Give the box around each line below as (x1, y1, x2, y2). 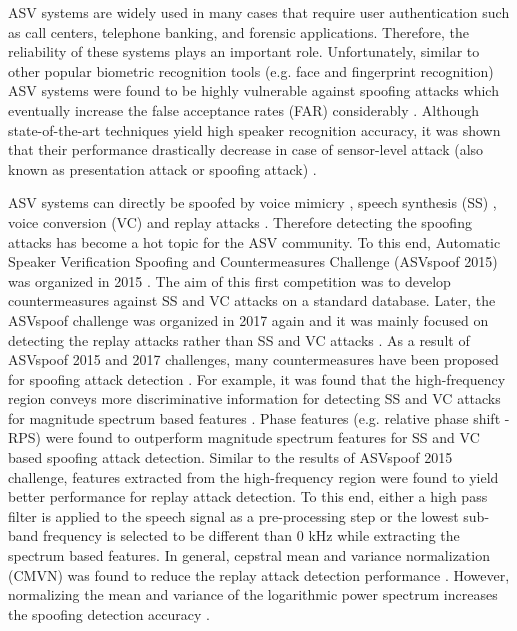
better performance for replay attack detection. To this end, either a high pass (8, 486, 488, 507)
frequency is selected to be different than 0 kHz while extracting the (43, 525, 460, 546)
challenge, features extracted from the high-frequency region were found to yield (8, 466, 499, 487)
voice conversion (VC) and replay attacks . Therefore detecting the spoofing (8, 211, 472, 232)
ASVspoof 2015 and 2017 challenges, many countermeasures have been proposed (8, 349, 499, 370)
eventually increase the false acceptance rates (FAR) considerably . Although (8, 99, 479, 120)
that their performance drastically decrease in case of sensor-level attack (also (8, 139, 484, 160)
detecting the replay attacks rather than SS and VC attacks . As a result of (8, 329, 470, 350)
